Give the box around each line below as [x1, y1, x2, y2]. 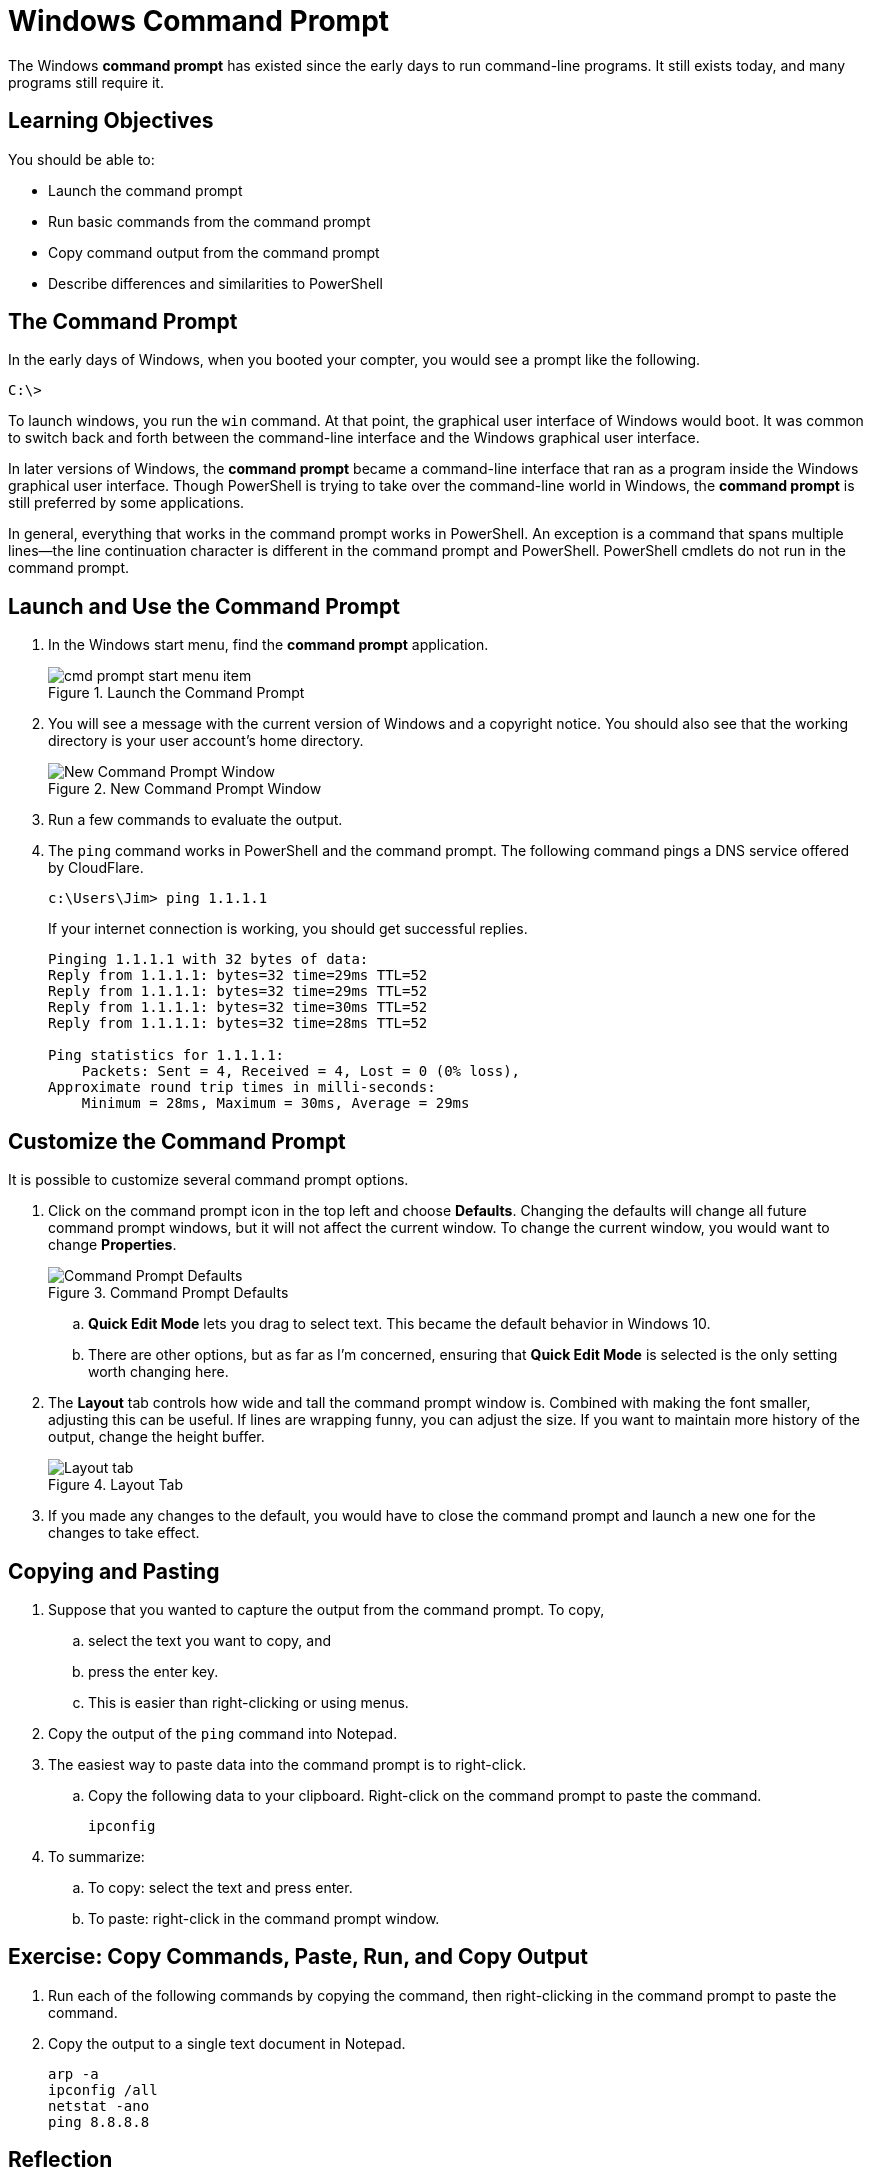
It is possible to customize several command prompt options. [8, 1171, 409, 1189]
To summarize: [48, 1847, 145, 1865]
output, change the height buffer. [48, 1428, 265, 1446]
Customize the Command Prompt [8, 1128, 346, 1154]
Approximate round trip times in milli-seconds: [48, 1079, 436, 1096]
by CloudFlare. [48, 859, 144, 877]
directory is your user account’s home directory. [48, 732, 364, 750]
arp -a [48, 2065, 99, 2082]
